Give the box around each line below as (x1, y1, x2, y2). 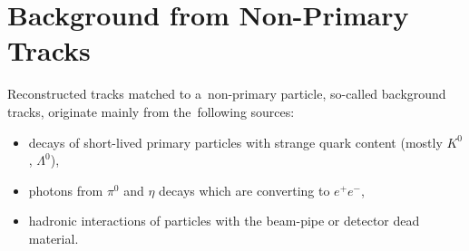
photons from (28, 180, 103, 199)
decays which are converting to (159, 180, 330, 199)
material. (28, 228, 79, 247)
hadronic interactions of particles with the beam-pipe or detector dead (28, 211, 420, 230)
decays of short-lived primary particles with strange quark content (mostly (28, 132, 443, 151)
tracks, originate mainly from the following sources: (7, 101, 295, 121)
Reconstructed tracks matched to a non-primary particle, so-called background (7, 84, 446, 103)
